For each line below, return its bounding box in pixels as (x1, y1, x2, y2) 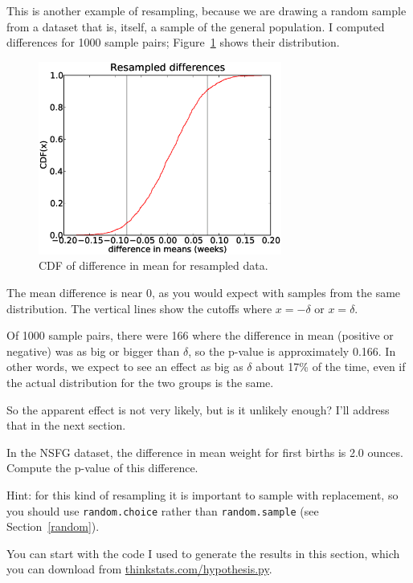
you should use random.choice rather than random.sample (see (6, 502, 319, 519)
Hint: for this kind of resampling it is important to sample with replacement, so (6, 486, 399, 503)
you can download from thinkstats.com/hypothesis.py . (6, 561, 272, 577)
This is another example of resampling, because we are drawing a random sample (6, 2, 407, 18)
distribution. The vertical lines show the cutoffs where (6, 300, 272, 316)
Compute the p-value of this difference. (6, 459, 198, 476)
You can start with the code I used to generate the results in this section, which (6, 544, 400, 561)
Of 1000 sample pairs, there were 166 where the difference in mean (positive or (6, 327, 394, 344)
